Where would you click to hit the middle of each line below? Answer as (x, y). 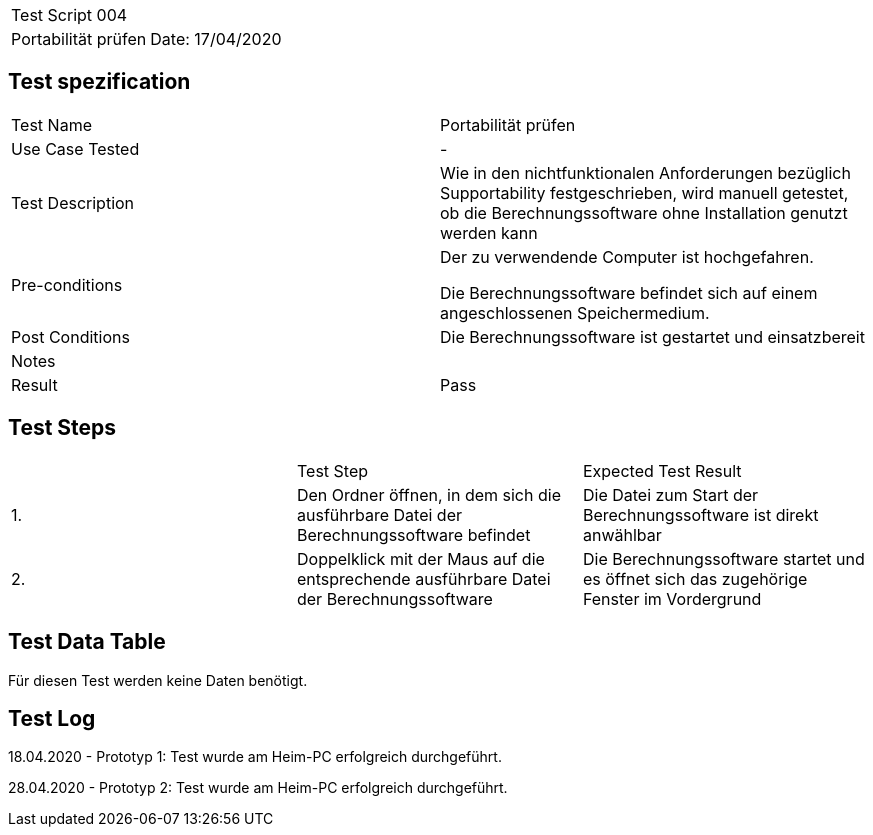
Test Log (52, 718)
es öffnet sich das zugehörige (695, 578)
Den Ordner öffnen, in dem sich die (428, 494)
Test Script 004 (69, 15)
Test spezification (99, 82)
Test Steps (62, 428)
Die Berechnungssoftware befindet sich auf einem (629, 292)
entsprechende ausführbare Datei (423, 578)
